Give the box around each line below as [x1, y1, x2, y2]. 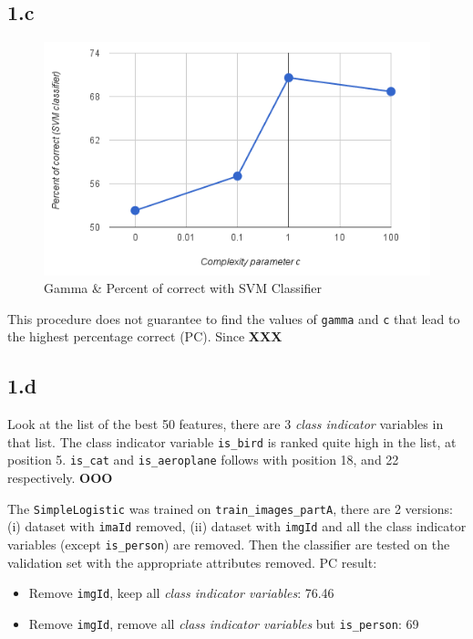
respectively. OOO [7, 468, 113, 487]
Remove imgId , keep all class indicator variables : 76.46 [28, 583, 334, 602]
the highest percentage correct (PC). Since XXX [7, 327, 283, 346]
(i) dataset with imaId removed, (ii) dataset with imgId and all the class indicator [7, 517, 467, 536]
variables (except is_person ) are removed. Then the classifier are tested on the [7, 535, 450, 554]
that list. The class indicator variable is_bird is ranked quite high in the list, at [7, 432, 457, 451]
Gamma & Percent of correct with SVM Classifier [44, 278, 323, 298]
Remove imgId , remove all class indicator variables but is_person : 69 [28, 613, 419, 633]
